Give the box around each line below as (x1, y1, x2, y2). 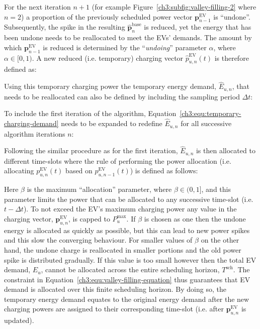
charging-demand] (4, 118, 59, 129)
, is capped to (68, 213, 110, 224)
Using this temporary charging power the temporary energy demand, (4, 81, 217, 91)
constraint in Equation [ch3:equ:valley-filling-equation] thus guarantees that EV (4, 274, 250, 284)
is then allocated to (196, 145, 255, 156)
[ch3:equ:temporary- (180, 108, 241, 119)
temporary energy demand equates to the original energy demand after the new (4, 293, 249, 304)
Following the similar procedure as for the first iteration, (4, 145, 178, 156)
